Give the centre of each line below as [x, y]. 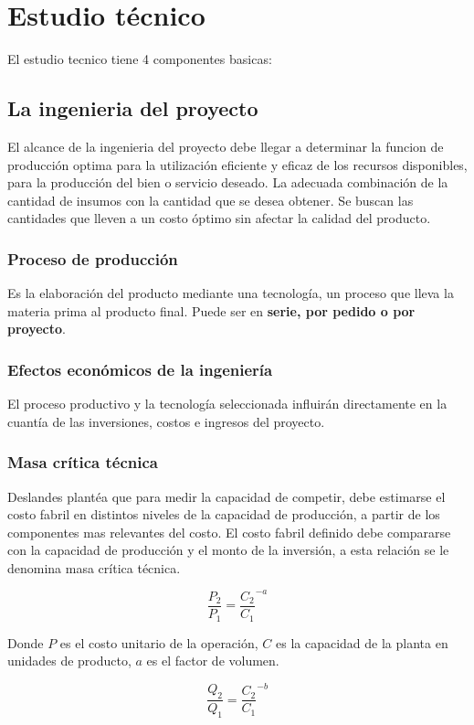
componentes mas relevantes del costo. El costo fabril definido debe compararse [229, 532]
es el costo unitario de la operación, [159, 642]
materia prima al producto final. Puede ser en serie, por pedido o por [211, 310]
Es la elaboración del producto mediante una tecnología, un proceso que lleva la [231, 293]
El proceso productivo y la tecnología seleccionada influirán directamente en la [227, 404]
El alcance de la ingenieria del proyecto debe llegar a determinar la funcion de [226, 146]
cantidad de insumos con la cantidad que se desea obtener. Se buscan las [211, 200]
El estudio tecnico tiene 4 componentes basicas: [140, 59]
